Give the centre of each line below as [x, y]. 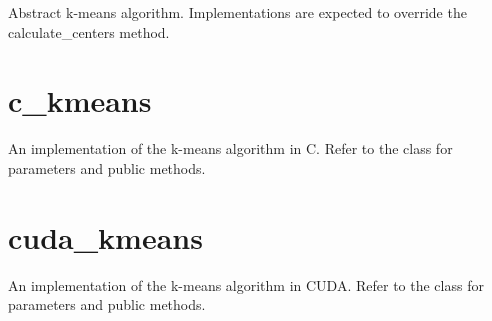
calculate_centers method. [89, 31]
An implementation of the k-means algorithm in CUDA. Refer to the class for [246, 284]
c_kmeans [80, 100]
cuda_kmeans [105, 236]
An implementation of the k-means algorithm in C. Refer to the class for [230, 148]
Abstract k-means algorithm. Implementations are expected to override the [237, 12]
